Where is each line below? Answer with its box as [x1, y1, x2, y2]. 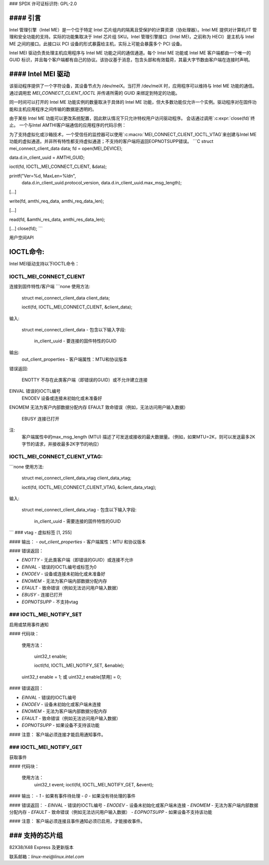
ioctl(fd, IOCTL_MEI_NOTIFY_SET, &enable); [34, 663, 125, 669]
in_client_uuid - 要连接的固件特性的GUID [34, 338, 117, 344]
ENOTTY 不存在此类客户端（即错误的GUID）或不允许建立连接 [21, 377, 148, 383]
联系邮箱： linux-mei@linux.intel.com [9, 854, 84, 860]
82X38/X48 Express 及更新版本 [9, 845, 74, 851]
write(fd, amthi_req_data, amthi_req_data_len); [9, 198, 104, 204]
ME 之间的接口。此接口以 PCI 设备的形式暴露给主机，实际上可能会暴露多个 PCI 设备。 [9, 40, 185, 47]
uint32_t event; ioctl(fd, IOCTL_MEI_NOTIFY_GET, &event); [34, 781, 154, 787]
